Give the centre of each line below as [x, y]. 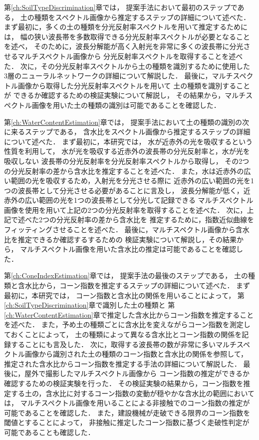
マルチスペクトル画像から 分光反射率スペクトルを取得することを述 [127, 56]
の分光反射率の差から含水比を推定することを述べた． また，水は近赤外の [124, 171]
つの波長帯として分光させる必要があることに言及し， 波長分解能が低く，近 [127, 190]
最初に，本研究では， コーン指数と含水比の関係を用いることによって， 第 [124, 295]
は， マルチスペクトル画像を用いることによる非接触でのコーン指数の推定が [127, 403]
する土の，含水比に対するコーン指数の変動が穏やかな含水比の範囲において [133, 393]
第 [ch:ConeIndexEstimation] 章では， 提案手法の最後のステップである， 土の [126, 275]
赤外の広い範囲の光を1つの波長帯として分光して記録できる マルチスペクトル [129, 200]
